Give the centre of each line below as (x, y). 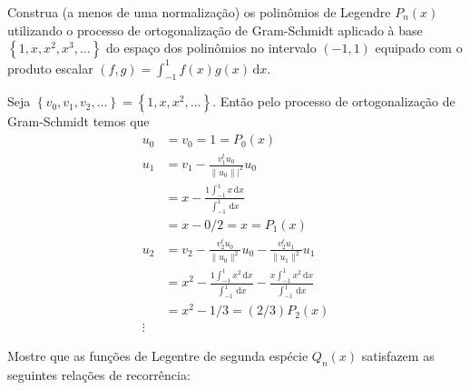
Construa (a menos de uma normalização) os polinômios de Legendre (199, 12)
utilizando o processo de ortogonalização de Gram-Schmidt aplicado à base (215, 30)
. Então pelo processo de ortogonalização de (334, 101)
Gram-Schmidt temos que (78, 121)
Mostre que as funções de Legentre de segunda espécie (158, 356)
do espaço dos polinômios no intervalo (211, 48)
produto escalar (50, 68)
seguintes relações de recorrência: (99, 375)
